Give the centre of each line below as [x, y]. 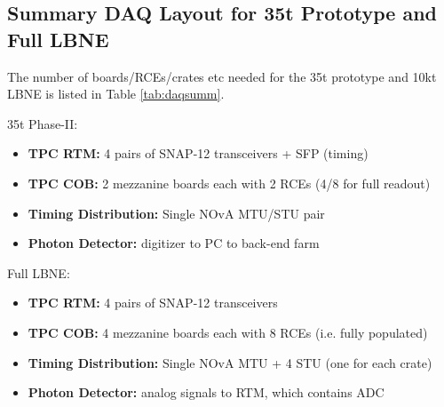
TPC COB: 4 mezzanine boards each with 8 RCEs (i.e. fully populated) [228, 332]
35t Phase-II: [43, 123]
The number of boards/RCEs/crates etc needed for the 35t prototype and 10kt [222, 76]
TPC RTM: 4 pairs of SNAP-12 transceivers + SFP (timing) [198, 153]
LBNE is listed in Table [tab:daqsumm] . [116, 94]
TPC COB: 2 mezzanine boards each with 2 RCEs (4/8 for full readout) [229, 183]
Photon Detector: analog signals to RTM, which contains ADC [206, 392]
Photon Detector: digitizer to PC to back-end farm [174, 243]
